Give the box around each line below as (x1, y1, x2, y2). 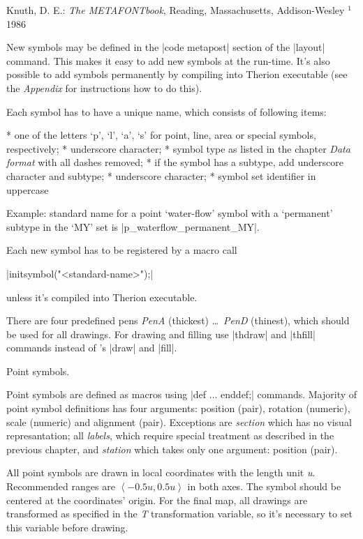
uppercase (6, 182, 49, 197)
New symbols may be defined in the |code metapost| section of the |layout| (6, 40, 325, 54)
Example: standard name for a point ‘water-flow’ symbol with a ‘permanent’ (6, 206, 333, 220)
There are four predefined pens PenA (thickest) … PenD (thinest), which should (6, 313, 350, 328)
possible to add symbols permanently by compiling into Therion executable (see (6, 67, 348, 82)
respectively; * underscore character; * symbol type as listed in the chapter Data (6, 141, 350, 155)
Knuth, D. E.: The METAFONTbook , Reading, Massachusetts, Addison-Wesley (6, 3, 345, 17)
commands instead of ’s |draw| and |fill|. (6, 340, 177, 355)
